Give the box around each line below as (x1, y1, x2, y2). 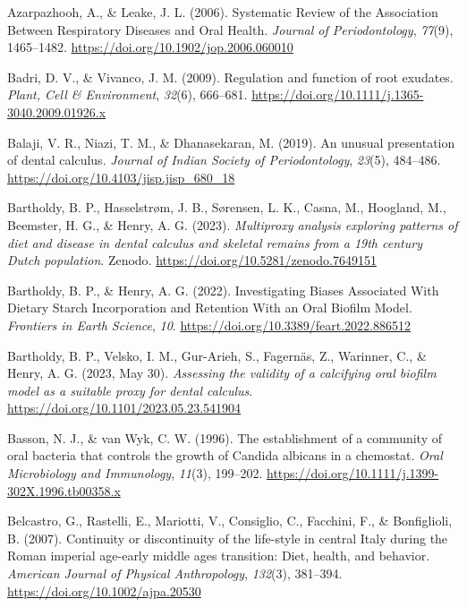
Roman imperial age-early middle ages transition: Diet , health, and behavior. (7, 546, 430, 565)
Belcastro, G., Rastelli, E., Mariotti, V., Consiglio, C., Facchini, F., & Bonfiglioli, (7, 511, 453, 530)
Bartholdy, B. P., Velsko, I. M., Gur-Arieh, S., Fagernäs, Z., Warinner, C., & (7, 346, 427, 364)
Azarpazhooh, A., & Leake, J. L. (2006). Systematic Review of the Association (7, 3, 438, 21)
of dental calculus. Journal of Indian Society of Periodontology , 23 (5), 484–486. (7, 150, 441, 169)
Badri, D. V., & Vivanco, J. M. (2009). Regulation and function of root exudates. (7, 67, 454, 86)
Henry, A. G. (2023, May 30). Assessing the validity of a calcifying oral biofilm (7, 363, 437, 382)
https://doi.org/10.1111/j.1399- (267, 464, 439, 483)
